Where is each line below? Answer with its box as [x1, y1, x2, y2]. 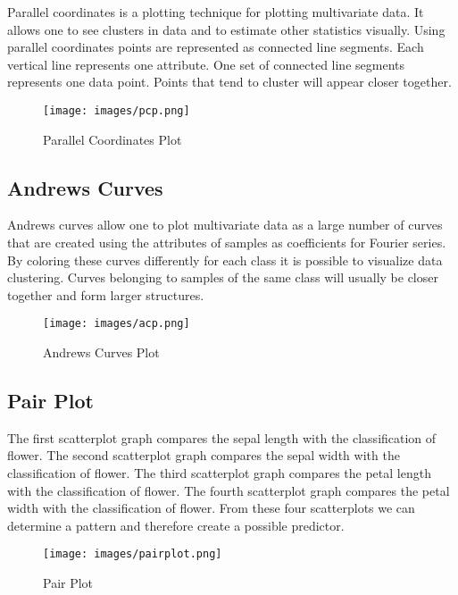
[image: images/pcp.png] [43, 104, 190, 117]
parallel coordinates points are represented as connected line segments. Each [7, 38, 424, 56]
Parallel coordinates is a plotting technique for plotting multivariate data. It [7, 3, 424, 21]
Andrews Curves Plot [43, 343, 160, 362]
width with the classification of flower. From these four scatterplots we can [7, 499, 415, 517]
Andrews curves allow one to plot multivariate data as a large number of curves [7, 215, 443, 234]
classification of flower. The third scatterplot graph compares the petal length [7, 464, 431, 482]
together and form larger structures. [7, 285, 204, 304]
